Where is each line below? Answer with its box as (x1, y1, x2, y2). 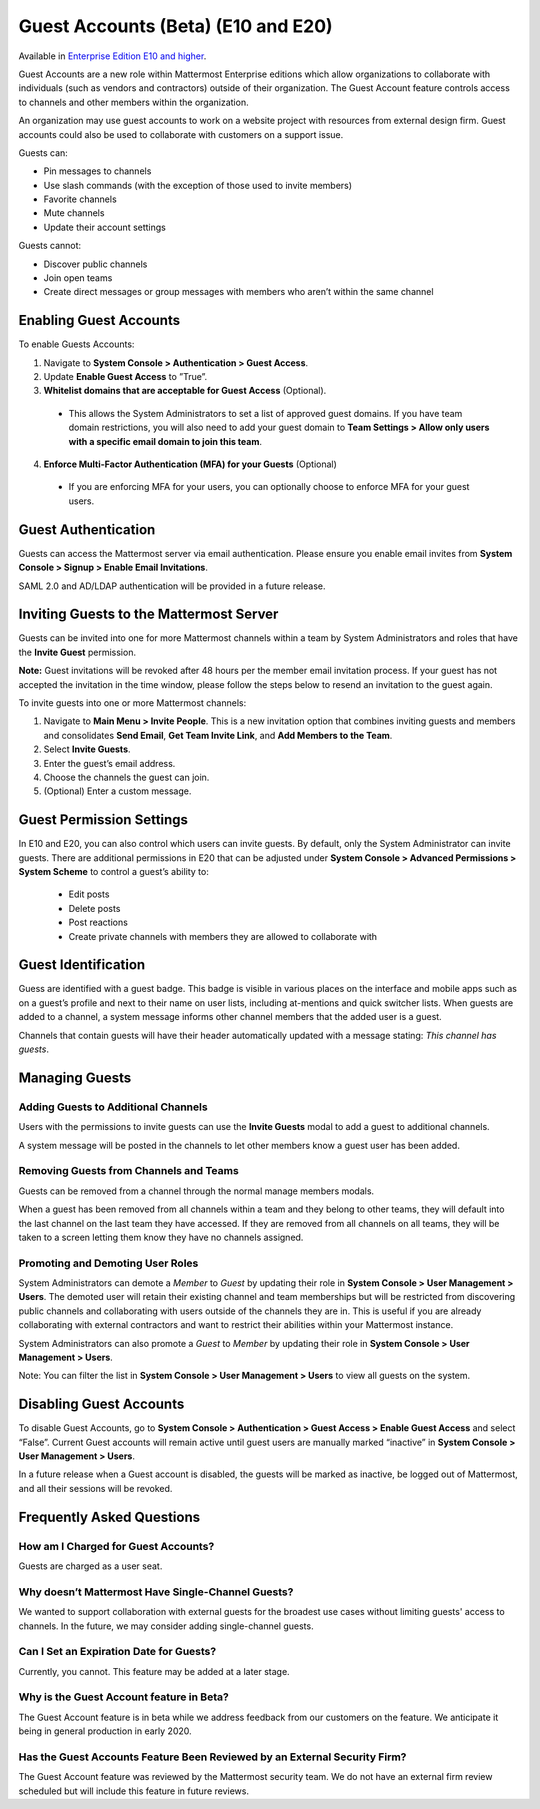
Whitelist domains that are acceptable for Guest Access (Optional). (43, 385, 327, 397)
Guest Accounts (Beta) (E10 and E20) (18, 15, 334, 37)
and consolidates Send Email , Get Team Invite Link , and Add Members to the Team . (43, 729, 393, 741)
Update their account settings (43, 221, 167, 233)
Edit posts (68, 888, 110, 900)
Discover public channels (43, 258, 148, 270)
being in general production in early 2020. (18, 1725, 192, 1737)
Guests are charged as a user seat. (18, 1560, 163, 1572)
